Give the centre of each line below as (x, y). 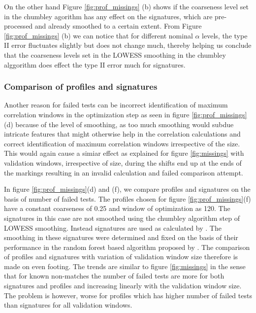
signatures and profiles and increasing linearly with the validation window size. (123, 286)
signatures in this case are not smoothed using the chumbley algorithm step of (122, 218)
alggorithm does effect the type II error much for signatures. (95, 64)
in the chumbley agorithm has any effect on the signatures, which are (108, 16)
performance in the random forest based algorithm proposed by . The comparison (127, 247)
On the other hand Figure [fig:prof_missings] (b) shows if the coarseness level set (126, 6)
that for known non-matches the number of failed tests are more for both (114, 276)
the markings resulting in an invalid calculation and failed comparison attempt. (124, 172)
